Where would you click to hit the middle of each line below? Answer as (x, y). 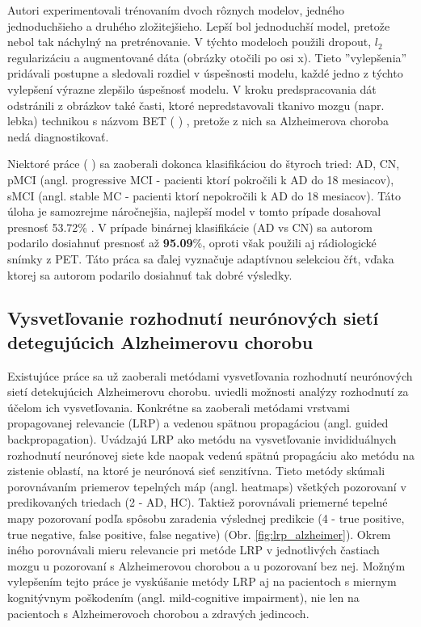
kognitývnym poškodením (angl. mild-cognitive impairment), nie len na (183, 597)
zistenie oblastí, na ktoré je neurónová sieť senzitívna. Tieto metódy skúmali (196, 471)
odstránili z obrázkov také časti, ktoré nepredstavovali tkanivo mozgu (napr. (196, 105)
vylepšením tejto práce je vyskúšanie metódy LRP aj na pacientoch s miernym (202, 581)
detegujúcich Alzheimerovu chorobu (160, 341)
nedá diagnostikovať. (58, 136)
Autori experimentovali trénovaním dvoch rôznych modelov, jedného (176, 10)
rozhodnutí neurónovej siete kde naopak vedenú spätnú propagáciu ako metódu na (211, 454)
